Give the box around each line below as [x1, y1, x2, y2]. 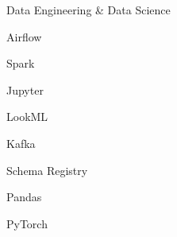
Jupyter [6, 81, 44, 98]
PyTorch [6, 215, 48, 231]
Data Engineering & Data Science [6, 2, 171, 17]
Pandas [6, 188, 42, 205]
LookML [6, 108, 48, 125]
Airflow [6, 28, 42, 45]
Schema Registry [6, 161, 88, 178]
